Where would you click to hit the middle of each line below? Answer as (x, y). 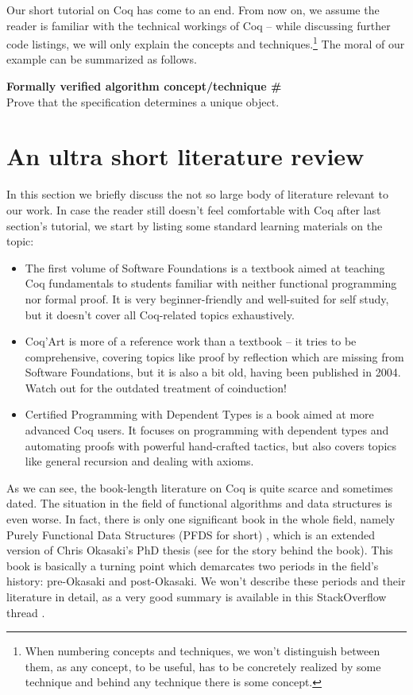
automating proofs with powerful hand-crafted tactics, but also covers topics (211, 445)
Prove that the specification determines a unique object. (143, 101)
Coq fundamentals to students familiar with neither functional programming (211, 283)
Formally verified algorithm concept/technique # (144, 86)
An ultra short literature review (185, 156)
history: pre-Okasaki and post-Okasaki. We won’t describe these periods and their (206, 581)
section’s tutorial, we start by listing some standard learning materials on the (195, 225)
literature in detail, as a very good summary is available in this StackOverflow (197, 597)
